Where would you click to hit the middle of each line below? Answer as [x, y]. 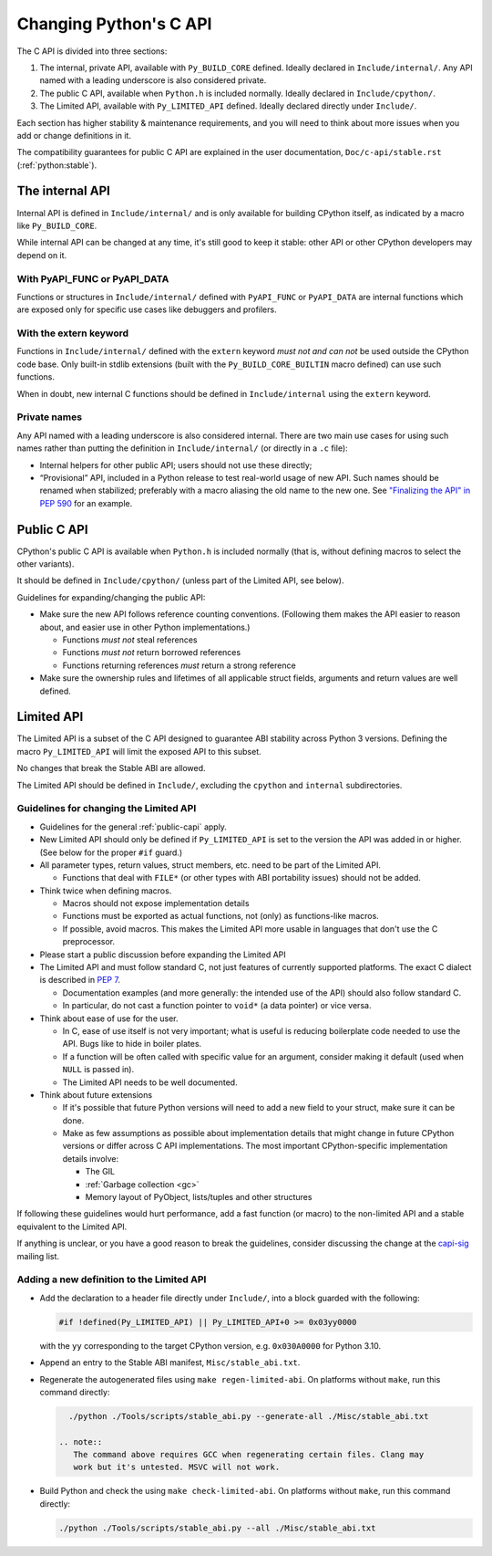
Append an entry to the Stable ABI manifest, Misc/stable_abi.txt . [170, 1363]
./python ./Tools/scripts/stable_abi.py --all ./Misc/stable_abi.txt [217, 1528]
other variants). [46, 564]
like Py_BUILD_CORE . [57, 225]
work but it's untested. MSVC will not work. [177, 1467]
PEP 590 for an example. [86, 503]
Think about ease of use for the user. [109, 1018]
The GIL [100, 1172]
